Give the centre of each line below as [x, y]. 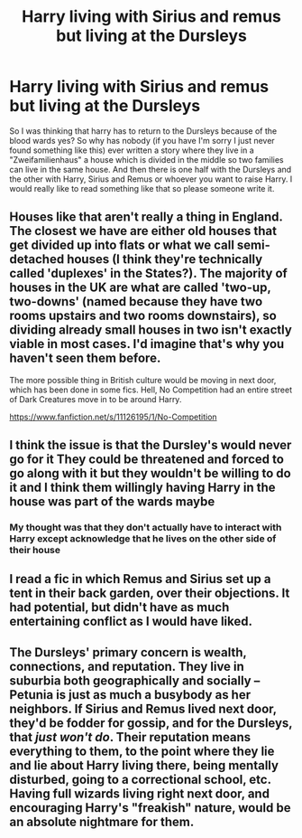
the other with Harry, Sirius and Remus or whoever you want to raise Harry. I [151, 179]
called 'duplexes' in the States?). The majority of [149, 273]
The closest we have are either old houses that [143, 231]
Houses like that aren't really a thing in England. [146, 217]
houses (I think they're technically [165, 259]
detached [37, 259]
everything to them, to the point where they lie [142, 751]
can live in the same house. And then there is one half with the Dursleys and [151, 169]
